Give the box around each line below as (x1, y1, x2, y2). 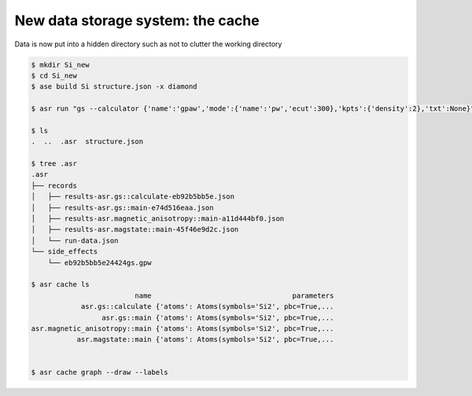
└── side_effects (31, 247, 98, 256)
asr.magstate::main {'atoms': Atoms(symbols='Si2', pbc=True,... (76, 335, 334, 344)
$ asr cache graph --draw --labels (31, 368, 168, 377)
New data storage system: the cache (14, 12, 260, 29)
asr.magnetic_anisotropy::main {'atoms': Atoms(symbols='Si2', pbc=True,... (31, 324, 334, 333)
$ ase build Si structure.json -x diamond (31, 82, 197, 91)
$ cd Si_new (31, 71, 78, 80)
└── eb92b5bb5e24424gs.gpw (47, 258, 153, 267)
